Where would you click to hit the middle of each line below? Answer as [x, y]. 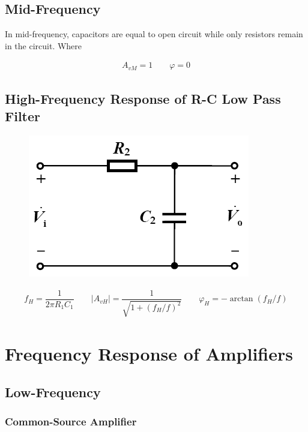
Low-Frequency [53, 391]
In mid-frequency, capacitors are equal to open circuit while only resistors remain [154, 34]
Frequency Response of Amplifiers [149, 354]
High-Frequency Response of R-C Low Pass [143, 98]
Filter [23, 116]
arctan [241, 299]
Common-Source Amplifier [71, 421]
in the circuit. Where [44, 45]
